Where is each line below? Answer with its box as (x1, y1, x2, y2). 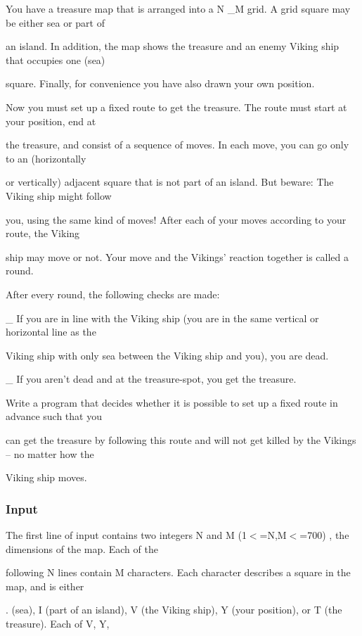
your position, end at (6, 113, 96, 128)
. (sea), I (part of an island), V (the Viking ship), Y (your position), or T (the (6, 602, 342, 617)
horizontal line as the (6, 324, 96, 339)
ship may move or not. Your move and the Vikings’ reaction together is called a (6, 249, 349, 264)
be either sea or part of (6, 15, 105, 30)
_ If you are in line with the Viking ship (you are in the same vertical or (6, 310, 319, 325)
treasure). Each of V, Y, (6, 616, 110, 631)
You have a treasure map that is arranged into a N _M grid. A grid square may (6, 1, 351, 15)
